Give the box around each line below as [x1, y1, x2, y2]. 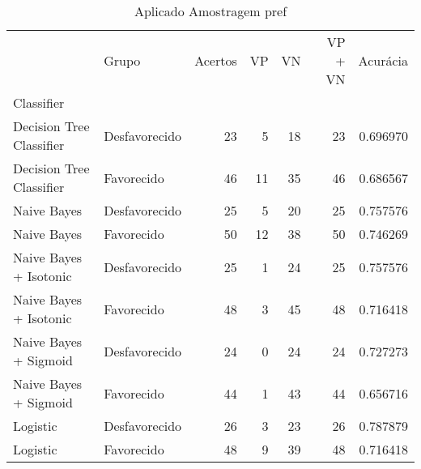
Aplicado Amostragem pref [134, 2, 287, 20]
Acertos [194, 51, 237, 70]
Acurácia [358, 51, 408, 70]
